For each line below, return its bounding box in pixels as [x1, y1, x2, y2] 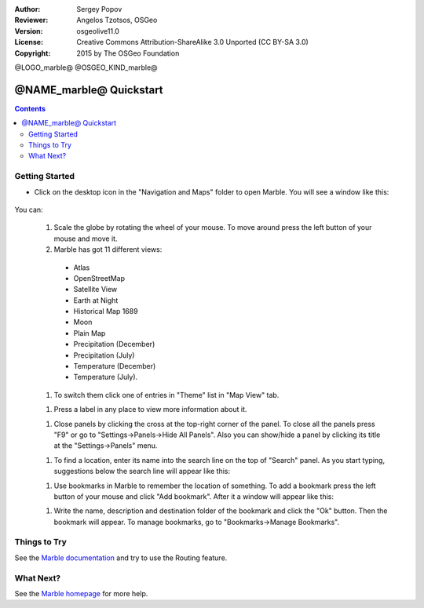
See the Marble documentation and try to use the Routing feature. [14, 553, 228, 562]
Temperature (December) [73, 362, 156, 371]
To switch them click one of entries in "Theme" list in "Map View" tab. [53, 390, 280, 399]
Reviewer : [14, 16, 49, 25]
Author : [14, 5, 41, 13]
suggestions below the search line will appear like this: [53, 467, 231, 476]
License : [14, 38, 43, 47]
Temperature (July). [73, 373, 138, 382]
